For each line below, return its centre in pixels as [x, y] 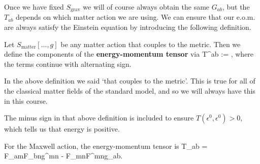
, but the [236, 7]
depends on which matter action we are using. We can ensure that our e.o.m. [136, 17]
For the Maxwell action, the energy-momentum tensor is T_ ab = [106, 146]
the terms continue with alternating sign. [68, 64]
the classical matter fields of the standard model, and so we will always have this [130, 91]
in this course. [26, 100]
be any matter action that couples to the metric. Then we [151, 44]
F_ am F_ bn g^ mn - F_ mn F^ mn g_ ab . [63, 156]
